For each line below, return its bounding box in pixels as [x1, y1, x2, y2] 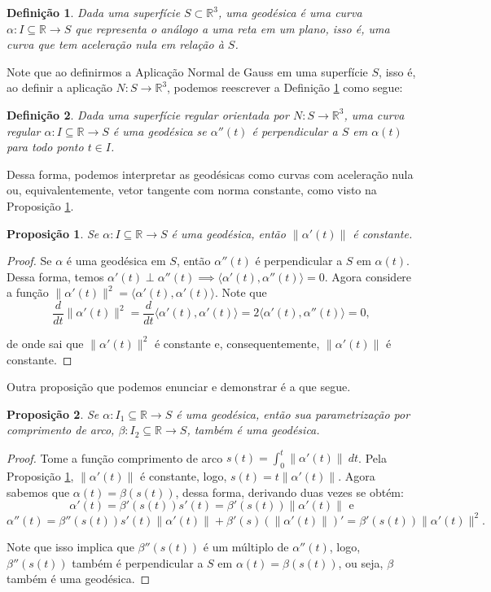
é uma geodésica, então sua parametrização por [176, 405, 410, 422]
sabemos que [7, 483, 70, 500]
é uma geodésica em [66, 252, 166, 269]
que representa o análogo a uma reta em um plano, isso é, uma [75, 20, 390, 37]
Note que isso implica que [7, 538, 134, 555]
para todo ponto [7, 138, 84, 155]
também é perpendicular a [72, 554, 204, 571]
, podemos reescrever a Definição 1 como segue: [167, 79, 403, 96]
